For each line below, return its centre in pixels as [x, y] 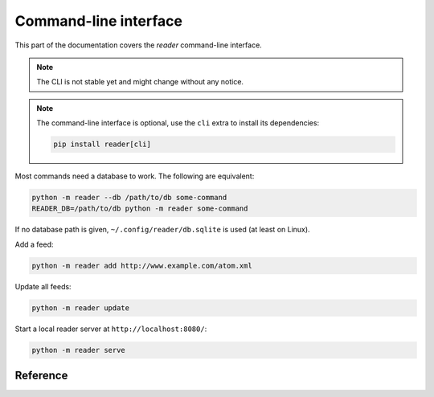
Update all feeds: [43, 286]
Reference [41, 376]
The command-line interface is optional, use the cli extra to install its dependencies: [178, 123]
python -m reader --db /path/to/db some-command [129, 198]
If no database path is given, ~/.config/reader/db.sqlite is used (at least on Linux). [162, 230]
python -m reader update [81, 308]
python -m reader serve [79, 350]
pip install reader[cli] [102, 144]
